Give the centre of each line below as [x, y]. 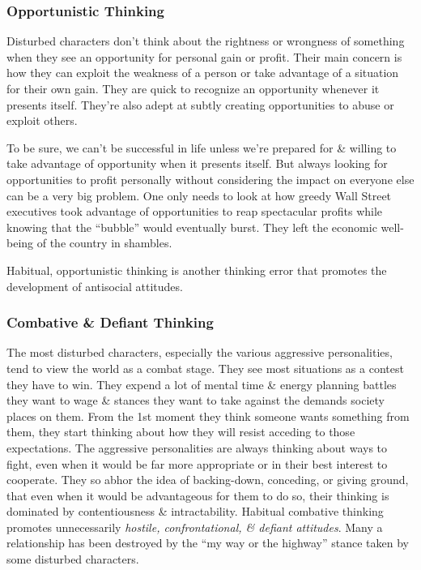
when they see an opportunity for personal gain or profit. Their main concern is [204, 56]
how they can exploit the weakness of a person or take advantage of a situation [203, 73]
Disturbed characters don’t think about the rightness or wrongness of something [206, 41]
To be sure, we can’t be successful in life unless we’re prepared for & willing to [202, 147]
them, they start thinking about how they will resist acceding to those [181, 432]
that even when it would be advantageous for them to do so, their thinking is [198, 495]
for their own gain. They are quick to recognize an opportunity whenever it [193, 88]
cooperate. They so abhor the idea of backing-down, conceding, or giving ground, [208, 480]
